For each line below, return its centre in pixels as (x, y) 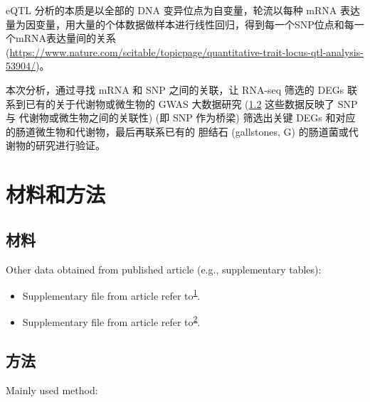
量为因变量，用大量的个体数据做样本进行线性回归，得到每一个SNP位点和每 (180, 24)
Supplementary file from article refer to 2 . (111, 321)
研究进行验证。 (70, 145)
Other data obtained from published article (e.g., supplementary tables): (164, 269)
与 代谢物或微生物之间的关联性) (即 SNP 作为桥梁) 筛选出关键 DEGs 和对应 (181, 118)
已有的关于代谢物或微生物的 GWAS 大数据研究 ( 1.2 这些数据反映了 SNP (191, 103)
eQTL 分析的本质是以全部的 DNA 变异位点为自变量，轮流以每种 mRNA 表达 (183, 10)
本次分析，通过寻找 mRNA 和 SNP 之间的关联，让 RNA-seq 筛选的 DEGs (175, 89)
